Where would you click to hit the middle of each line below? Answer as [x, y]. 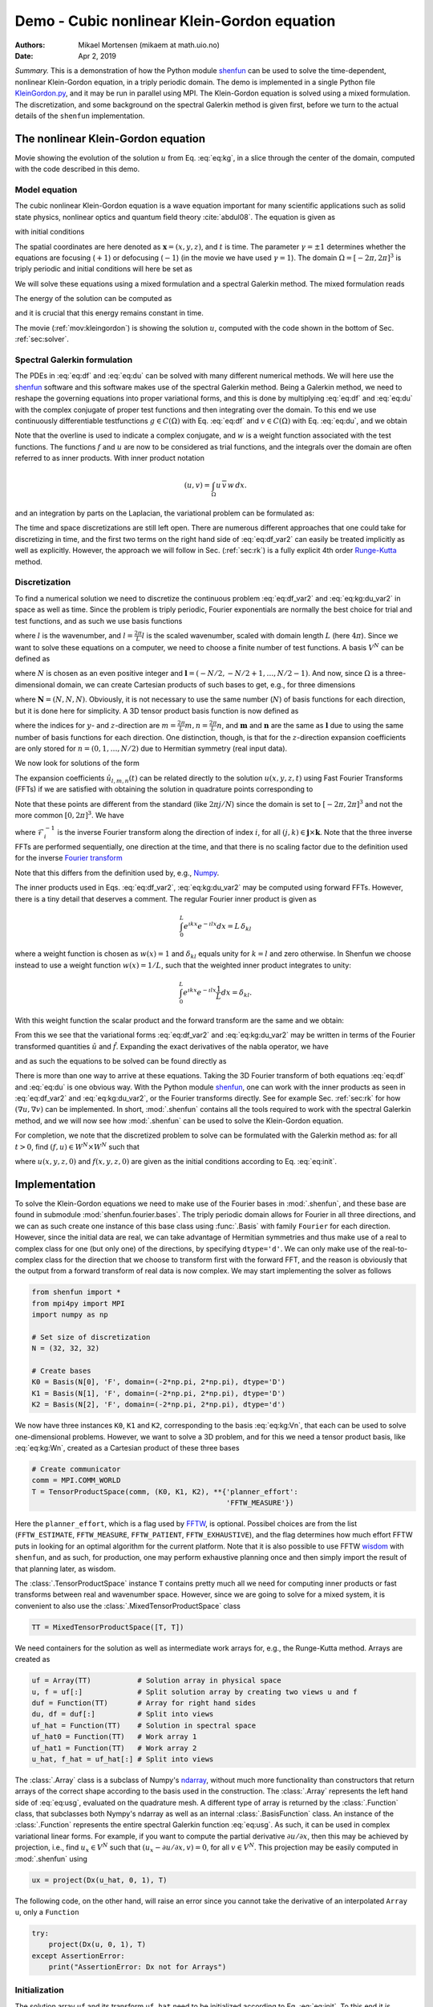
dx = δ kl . [237, 993]
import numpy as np [70, 1315]
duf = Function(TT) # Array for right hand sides [144, 1703]
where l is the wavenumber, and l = [74, 635]
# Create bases [61, 1371]
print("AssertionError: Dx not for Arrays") [138, 1967]
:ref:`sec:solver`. [42, 339]
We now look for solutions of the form [77, 763]
